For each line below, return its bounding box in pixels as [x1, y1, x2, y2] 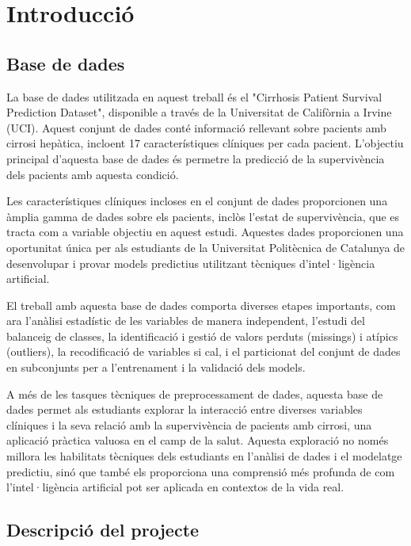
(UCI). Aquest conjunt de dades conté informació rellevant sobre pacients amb [6, 119, 386, 136]
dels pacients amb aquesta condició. [6, 166, 179, 182]
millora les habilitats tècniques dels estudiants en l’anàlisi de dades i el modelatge [6, 448, 402, 464]
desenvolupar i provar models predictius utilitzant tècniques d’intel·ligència [6, 254, 375, 271]
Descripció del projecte [6, 517, 200, 542]
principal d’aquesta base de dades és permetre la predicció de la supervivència [6, 150, 385, 166]
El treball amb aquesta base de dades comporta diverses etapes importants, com [6, 296, 396, 313]
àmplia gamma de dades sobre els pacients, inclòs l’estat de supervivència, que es [6, 208, 400, 224]
